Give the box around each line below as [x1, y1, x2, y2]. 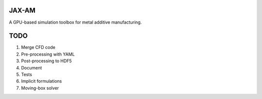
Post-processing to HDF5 [21, 58, 72, 64]
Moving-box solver [21, 85, 59, 91]
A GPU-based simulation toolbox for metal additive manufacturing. [9, 19, 142, 25]
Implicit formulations [21, 78, 62, 84]
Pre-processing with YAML [21, 51, 75, 57]
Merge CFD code [21, 44, 56, 50]
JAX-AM [9, 6, 36, 14]
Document [21, 65, 42, 71]
